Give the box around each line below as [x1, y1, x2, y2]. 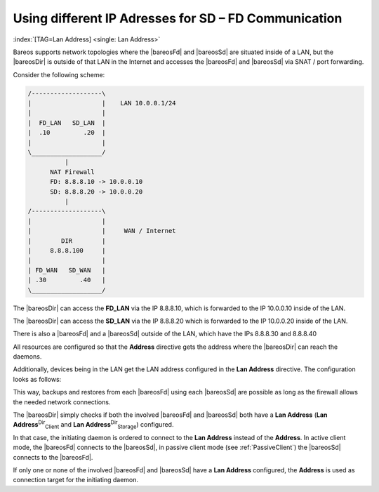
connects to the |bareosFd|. [13, 453, 93, 461]
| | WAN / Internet [27, 227, 176, 235]
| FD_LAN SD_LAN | [27, 119, 106, 126]
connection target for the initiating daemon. [13, 476, 139, 484]
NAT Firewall [50, 168, 95, 175]
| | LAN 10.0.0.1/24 [27, 99, 176, 107]
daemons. [13, 352, 42, 361]
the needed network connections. [13, 397, 111, 406]
